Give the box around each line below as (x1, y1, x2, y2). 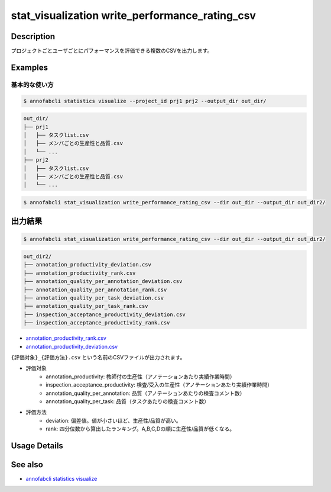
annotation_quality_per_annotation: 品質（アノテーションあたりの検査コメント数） (46, 390, 245, 397)
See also (11, 459, 44, 470)
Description (11, 31, 56, 41)
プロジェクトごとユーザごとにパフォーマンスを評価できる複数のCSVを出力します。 (11, 47, 213, 54)
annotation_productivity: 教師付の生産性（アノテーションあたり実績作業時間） (46, 373, 236, 380)
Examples (11, 62, 48, 72)
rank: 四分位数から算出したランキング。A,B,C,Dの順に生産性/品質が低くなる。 (46, 425, 235, 432)
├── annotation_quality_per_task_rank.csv (23, 303, 148, 310)
